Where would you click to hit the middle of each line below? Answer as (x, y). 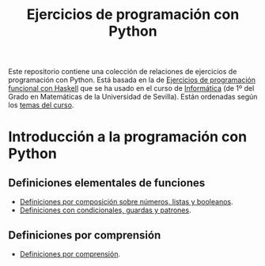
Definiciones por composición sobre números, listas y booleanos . (126, 202)
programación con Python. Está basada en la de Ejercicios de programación (132, 80)
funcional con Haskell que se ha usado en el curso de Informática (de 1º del (131, 88)
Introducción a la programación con (128, 137)
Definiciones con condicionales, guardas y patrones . (105, 210)
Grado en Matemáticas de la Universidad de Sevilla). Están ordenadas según (133, 97)
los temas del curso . (41, 105)
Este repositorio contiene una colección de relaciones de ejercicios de (123, 72)
